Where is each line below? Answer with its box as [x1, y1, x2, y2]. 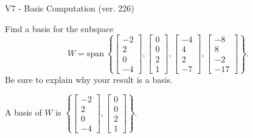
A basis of [5, 106, 42, 119]
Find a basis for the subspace [5, 22, 114, 34]
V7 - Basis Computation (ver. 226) [5, 2, 134, 14]
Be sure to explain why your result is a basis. [5, 73, 173, 85]
